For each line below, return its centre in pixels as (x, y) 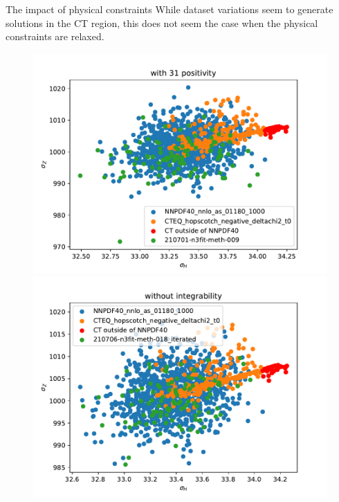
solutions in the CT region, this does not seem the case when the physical (162, 23)
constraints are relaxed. (55, 36)
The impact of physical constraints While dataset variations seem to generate (169, 9)
